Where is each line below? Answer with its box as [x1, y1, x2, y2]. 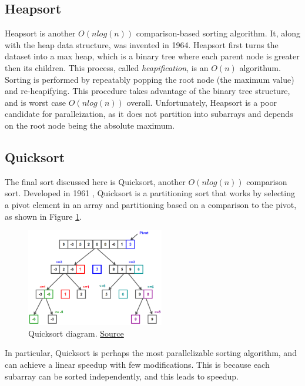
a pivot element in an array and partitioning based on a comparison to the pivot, [5, 198, 297, 210]
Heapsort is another [5, 27, 76, 39]
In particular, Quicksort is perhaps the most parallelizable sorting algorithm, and [5, 347, 297, 359]
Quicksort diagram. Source [28, 327, 124, 339]
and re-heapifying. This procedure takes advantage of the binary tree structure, [5, 85, 290, 97]
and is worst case [5, 96, 66, 108]
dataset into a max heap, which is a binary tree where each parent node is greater [5, 50, 300, 62]
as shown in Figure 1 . [5, 210, 82, 222]
